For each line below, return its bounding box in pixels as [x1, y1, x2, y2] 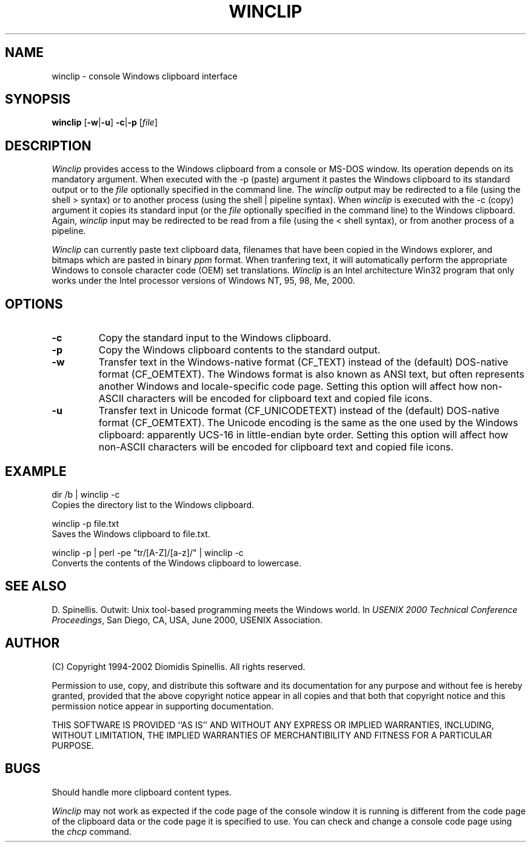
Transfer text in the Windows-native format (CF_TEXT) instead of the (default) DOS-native [98, 356, 509, 369]
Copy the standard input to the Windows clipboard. [98, 332, 332, 344]
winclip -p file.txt [52, 518, 119, 529]
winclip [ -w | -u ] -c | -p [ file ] [52, 117, 158, 128]
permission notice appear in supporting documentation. [52, 700, 274, 711]
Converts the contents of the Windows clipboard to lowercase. [52, 557, 301, 568]
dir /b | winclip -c [52, 489, 120, 500]
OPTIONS [5, 296, 63, 312]
